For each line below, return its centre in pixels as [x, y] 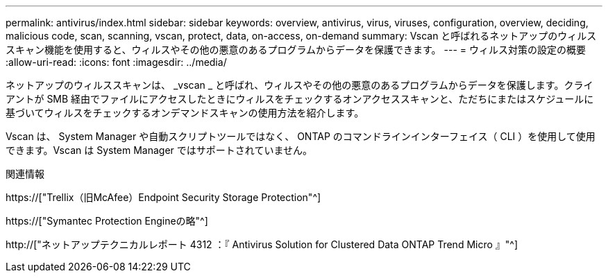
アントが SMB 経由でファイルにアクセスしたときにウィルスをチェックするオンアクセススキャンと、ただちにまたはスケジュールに [300, 99]
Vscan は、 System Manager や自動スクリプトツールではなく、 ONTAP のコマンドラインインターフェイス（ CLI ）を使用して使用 [301, 136]
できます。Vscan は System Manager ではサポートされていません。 [159, 150]
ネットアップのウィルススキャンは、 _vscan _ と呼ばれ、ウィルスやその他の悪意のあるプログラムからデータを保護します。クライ [299, 85]
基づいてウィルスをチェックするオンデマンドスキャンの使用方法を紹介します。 [185, 113]
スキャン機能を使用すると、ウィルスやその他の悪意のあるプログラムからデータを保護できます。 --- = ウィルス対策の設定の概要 [296, 50]
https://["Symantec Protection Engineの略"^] [107, 221]
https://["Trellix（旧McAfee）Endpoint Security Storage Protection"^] [163, 197]
